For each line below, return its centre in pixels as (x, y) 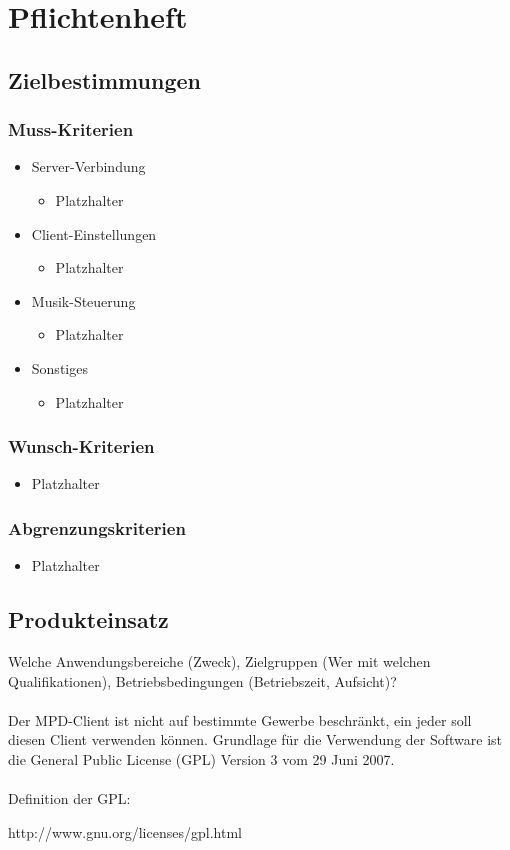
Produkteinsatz (88, 619)
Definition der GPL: (69, 798)
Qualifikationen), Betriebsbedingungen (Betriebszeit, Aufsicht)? (202, 680)
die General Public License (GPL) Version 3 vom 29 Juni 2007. (201, 758)
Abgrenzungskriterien (97, 527)
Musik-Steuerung (83, 300)
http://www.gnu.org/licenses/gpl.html (125, 831)
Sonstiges (59, 367)
